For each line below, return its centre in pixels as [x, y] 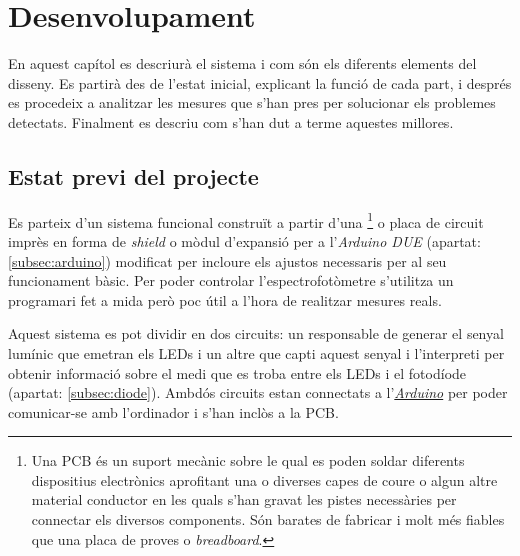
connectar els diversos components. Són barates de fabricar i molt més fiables [268, 519]
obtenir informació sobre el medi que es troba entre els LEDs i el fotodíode [237, 372]
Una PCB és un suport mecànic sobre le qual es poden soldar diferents [248, 460]
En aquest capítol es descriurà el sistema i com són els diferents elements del [242, 63]
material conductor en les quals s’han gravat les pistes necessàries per [244, 499]
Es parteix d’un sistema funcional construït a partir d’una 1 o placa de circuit [246, 220]
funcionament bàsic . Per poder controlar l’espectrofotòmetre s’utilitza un [231, 280]
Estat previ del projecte [133, 175]
